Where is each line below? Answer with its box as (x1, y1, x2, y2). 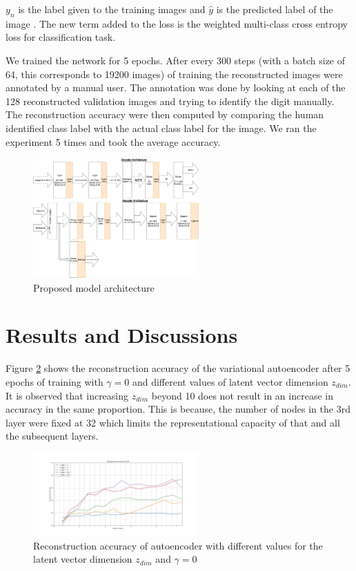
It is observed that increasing (6, 388, 129, 402)
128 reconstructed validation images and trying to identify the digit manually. (6, 93, 335, 108)
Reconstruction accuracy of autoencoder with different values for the (33, 538, 323, 552)
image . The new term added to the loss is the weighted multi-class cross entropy (6, 16, 348, 30)
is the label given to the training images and (18, 2, 206, 16)
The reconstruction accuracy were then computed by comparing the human (6, 107, 324, 122)
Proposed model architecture (33, 280, 155, 294)
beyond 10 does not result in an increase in (151, 388, 333, 402)
